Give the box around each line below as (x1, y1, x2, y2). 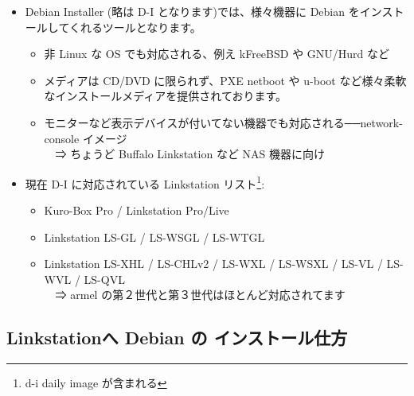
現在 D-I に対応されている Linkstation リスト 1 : (25, 173, 265, 192)
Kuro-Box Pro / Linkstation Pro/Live (44, 202, 229, 218)
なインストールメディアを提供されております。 (44, 87, 287, 104)
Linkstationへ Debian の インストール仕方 (6, 325, 348, 350)
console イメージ (44, 130, 127, 146)
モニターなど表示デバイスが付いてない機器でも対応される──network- (44, 114, 403, 130)
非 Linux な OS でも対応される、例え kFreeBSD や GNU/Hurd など (44, 45, 390, 62)
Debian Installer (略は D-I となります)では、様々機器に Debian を (25, 3, 360, 19)
